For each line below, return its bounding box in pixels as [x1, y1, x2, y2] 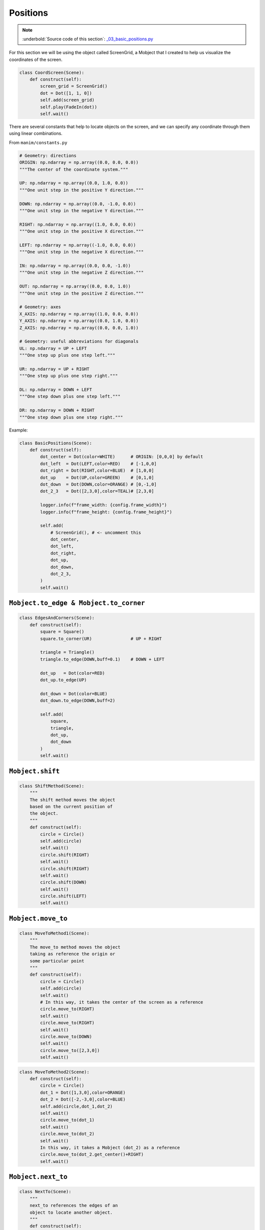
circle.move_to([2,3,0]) [40, 1047, 100, 1053]
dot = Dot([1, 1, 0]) [40, 90, 92, 96]
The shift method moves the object [29, 797, 115, 802]
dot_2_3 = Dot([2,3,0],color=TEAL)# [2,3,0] [40, 489, 154, 494]
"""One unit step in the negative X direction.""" [19, 249, 144, 255]
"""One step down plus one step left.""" [19, 394, 121, 400]
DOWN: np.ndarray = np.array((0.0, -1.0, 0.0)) [19, 201, 136, 207]
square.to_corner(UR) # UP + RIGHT [40, 636, 162, 642]
